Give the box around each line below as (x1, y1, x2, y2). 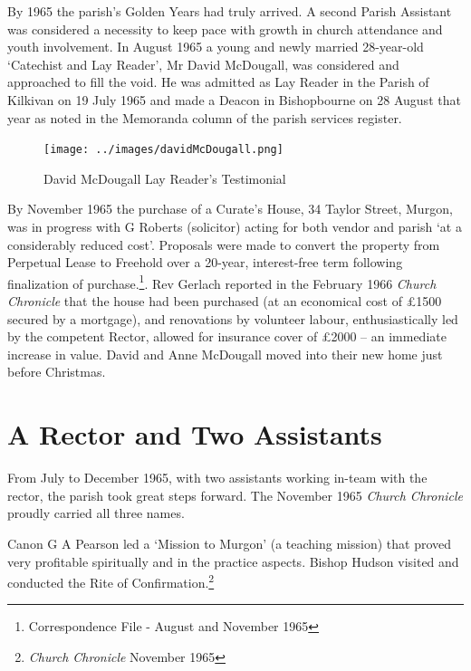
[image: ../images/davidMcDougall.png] (43, 143, 284, 157)
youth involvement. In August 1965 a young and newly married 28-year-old (7, 37, 424, 56)
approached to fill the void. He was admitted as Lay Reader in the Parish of (7, 72, 429, 91)
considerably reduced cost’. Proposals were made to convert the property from (7, 235, 440, 254)
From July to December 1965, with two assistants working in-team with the (7, 468, 428, 487)
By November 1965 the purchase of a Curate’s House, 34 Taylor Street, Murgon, (7, 199, 453, 218)
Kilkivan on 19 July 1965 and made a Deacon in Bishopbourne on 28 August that (7, 90, 461, 109)
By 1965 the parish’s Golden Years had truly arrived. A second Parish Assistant (7, 2, 452, 20)
